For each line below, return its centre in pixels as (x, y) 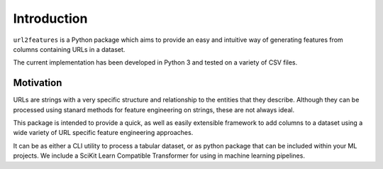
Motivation (38, 83)
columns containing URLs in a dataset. (69, 49)
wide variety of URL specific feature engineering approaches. (103, 133)
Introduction (50, 18)
